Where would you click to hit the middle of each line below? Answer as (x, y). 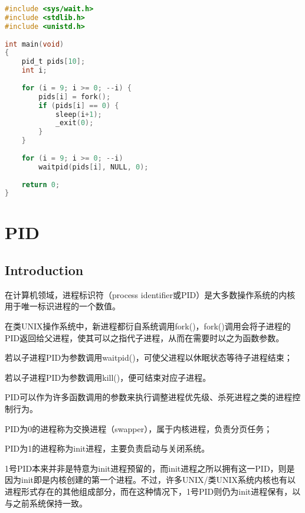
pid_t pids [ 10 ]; (53, 62)
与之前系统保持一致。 (46, 503)
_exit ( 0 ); (74, 123)
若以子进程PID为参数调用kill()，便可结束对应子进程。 (108, 377)
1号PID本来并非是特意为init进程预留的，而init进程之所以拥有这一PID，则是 (150, 468)
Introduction (44, 270)
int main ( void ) (35, 44)
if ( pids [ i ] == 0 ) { (79, 105)
